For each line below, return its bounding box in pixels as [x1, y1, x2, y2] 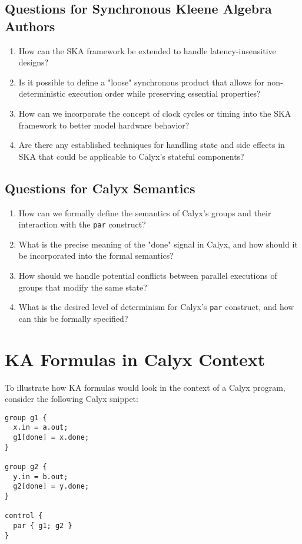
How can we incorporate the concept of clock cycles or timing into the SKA [18, 107, 291, 119]
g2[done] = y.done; [13, 482, 89, 491]
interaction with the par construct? [18, 218, 146, 230]
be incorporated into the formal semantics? [18, 249, 174, 262]
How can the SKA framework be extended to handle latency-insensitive [18, 44, 276, 57]
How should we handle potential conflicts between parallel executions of [18, 269, 277, 281]
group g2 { [5, 463, 47, 472]
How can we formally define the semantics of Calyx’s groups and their [18, 206, 271, 219]
